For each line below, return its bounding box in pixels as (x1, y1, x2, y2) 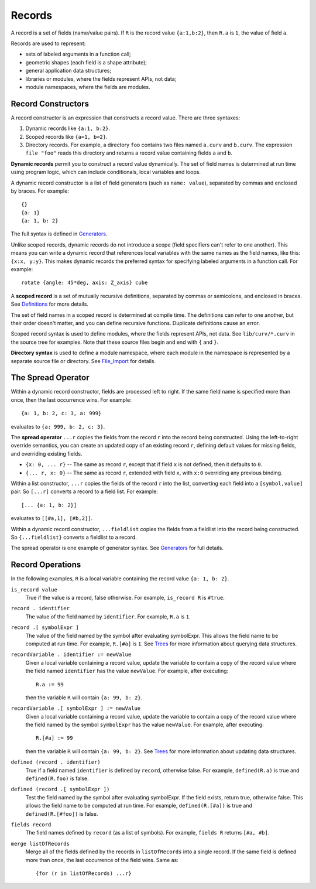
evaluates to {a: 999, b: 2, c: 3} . (11, 423, 105, 430)
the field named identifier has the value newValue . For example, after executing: (25, 668, 229, 675)
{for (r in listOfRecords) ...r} (36, 870, 132, 877)
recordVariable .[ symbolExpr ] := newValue (11, 705, 141, 712)
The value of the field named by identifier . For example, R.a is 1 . (25, 613, 191, 620)
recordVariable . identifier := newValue (11, 651, 132, 658)
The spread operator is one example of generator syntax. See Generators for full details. (11, 545, 224, 552)
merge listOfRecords (11, 840, 70, 847)
